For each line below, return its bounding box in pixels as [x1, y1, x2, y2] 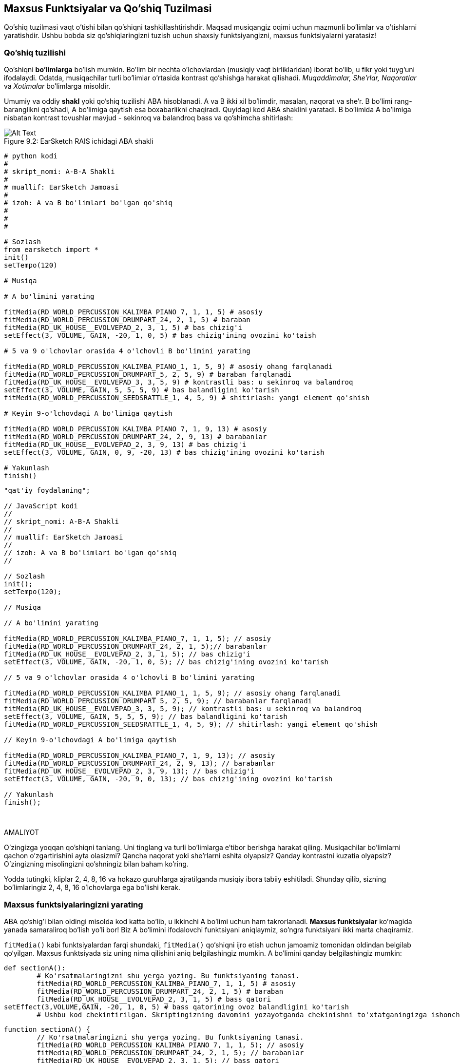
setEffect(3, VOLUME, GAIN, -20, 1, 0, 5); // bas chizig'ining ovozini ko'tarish [4, 658, 328, 666]
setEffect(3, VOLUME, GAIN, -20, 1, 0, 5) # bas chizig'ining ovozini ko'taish [4, 331, 316, 340]
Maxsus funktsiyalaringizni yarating [4, 899, 143, 909]
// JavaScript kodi [4, 502, 78, 510]
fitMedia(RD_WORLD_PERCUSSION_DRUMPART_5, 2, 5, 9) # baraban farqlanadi [4, 370, 292, 379]
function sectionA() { [4, 1025, 91, 1033]
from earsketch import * [4, 246, 98, 254]
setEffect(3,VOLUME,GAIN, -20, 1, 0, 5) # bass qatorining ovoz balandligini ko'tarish [4, 1003, 349, 1011]
